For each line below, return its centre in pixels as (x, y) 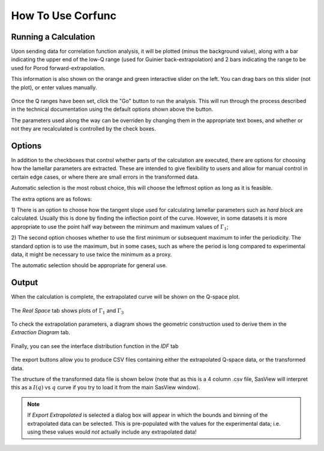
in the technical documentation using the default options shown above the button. (112, 109)
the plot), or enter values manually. (54, 87)
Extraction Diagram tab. (40, 332)
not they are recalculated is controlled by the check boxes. (83, 129)
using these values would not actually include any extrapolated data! (112, 432)
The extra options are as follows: (52, 199)
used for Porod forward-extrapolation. (58, 68)
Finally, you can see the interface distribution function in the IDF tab (95, 346)
